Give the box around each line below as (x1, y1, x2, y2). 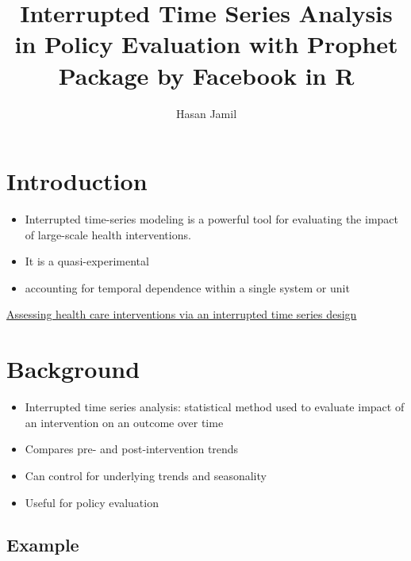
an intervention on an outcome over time (25, 414, 224, 430)
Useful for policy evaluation (25, 494, 159, 510)
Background (6, 353, 140, 385)
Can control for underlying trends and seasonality (25, 467, 267, 483)
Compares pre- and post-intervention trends (25, 441, 239, 457)
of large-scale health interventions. (25, 226, 191, 242)
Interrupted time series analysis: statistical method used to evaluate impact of (25, 399, 405, 415)
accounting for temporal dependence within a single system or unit (25, 279, 350, 296)
